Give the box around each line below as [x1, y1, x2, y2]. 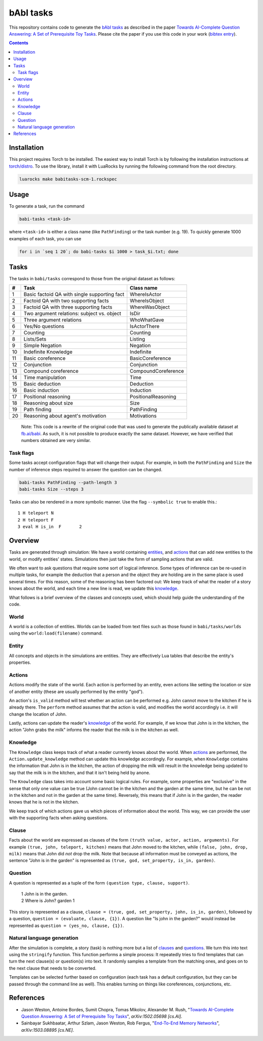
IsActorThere [130, 323, 160, 330]
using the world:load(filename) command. [9, 630, 103, 636]
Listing [130, 336, 146, 343]
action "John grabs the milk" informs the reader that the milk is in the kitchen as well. [9, 727, 179, 733]
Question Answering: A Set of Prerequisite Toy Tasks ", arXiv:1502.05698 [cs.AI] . [21, 1013, 183, 1019]
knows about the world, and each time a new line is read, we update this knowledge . [9, 585, 179, 592]
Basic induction [23, 387, 59, 394]
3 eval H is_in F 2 [18, 524, 82, 530]
